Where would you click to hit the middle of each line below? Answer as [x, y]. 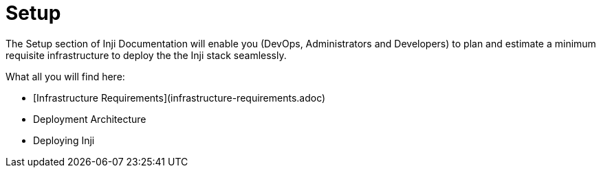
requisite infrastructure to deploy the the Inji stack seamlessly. [146, 55]
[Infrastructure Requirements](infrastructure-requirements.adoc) [179, 97]
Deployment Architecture [90, 119]
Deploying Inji [64, 140]
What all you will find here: [65, 76]
